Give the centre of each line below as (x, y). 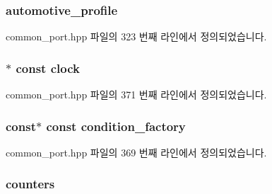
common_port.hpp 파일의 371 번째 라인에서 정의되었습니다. (136, 95)
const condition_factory (116, 126)
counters (30, 184)
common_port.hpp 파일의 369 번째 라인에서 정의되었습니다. (136, 152)
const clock (48, 68)
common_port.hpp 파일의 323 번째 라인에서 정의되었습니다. (136, 36)
